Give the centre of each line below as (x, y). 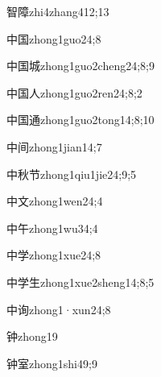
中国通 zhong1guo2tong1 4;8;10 (80, 120)
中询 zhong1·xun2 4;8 (59, 309)
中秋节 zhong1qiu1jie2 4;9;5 (72, 174)
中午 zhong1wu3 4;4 (52, 228)
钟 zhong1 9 (32, 336)
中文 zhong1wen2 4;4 (55, 201)
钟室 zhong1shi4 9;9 (52, 363)
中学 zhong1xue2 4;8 (54, 255)
